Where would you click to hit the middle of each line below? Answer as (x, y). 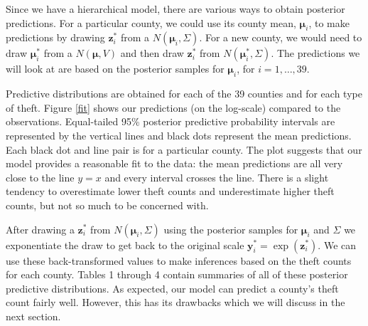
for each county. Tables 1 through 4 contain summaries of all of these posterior (177, 274)
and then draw (152, 53)
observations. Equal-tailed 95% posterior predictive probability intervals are (171, 121)
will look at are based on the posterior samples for (115, 69)
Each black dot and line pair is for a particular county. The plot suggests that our (184, 149)
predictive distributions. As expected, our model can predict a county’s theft (172, 288)
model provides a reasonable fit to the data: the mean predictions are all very (174, 163)
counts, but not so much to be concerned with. (107, 205)
